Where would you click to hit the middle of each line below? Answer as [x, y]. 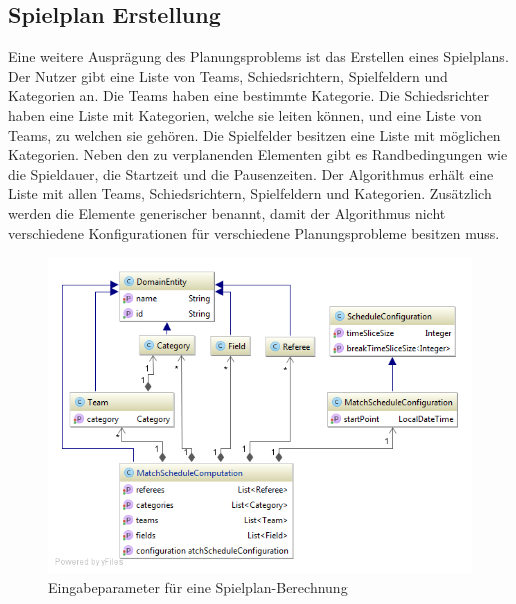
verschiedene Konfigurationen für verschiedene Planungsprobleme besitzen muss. [254, 232]
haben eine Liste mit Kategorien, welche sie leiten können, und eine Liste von [245, 114]
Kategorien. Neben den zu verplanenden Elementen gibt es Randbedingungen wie [258, 154]
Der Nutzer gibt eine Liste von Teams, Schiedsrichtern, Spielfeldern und [228, 75]
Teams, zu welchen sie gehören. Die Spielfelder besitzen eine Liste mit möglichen [254, 134]
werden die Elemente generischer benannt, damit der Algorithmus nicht [227, 212]
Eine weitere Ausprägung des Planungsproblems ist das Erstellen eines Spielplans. [258, 56]
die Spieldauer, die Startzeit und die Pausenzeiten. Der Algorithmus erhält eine [251, 173]
